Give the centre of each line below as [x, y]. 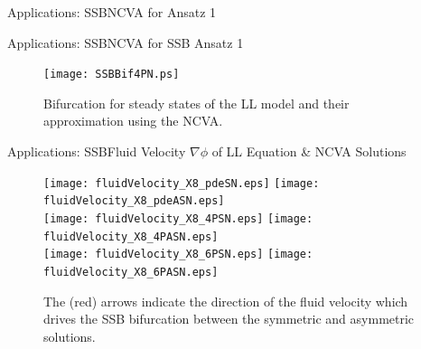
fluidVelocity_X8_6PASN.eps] [131, 272]
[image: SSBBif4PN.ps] [112, 75]
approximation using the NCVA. [133, 121]
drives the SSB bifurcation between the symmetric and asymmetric [229, 319]
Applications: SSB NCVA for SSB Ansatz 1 [126, 42]
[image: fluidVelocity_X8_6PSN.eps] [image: [178, 255]
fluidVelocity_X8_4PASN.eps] [131, 236]
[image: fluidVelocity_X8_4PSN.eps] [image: [178, 218]
